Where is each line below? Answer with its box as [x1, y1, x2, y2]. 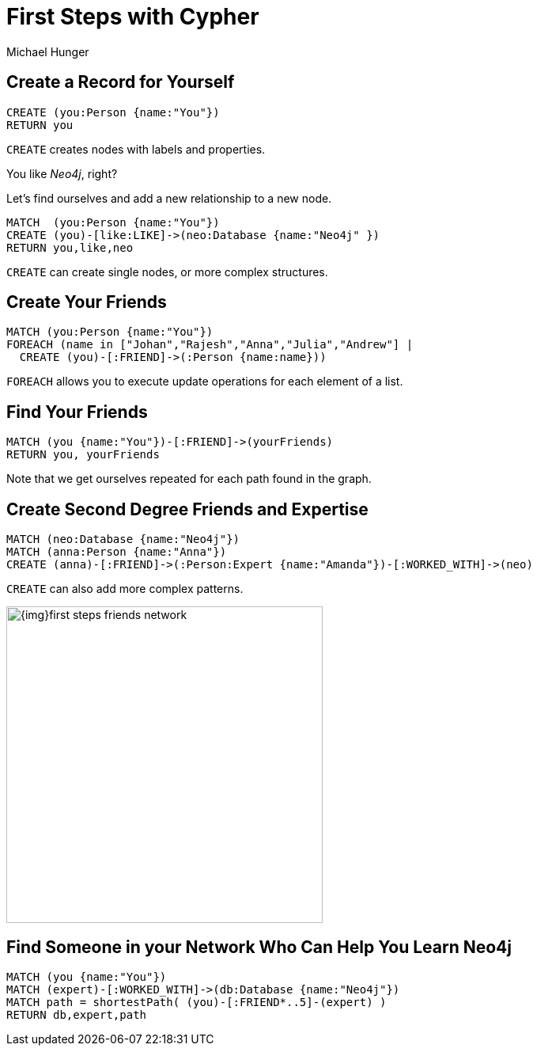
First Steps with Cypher [6, 3, 259, 30]
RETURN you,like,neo [6, 241, 134, 254]
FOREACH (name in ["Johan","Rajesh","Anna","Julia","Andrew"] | [6, 338, 414, 351]
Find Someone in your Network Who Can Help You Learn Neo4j [6, 936, 512, 957]
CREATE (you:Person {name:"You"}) [6, 105, 220, 119]
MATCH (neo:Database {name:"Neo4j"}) [6, 533, 240, 546]
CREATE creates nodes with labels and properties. [6, 142, 266, 156]
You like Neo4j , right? [6, 166, 118, 180]
